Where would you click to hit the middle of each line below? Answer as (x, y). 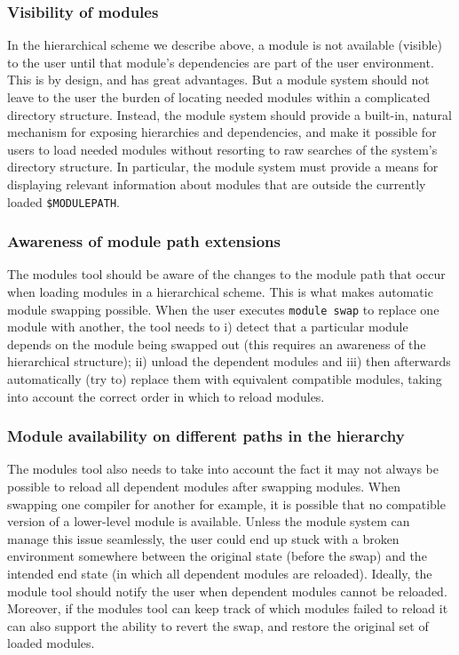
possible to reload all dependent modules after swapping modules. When (204, 487)
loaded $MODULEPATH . (63, 201)
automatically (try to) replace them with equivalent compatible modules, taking (225, 379)
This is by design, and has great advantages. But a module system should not (218, 80)
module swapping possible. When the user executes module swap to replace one (223, 309)
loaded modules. (51, 643)
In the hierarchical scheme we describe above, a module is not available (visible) (225, 45)
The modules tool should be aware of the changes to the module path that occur (226, 274)
